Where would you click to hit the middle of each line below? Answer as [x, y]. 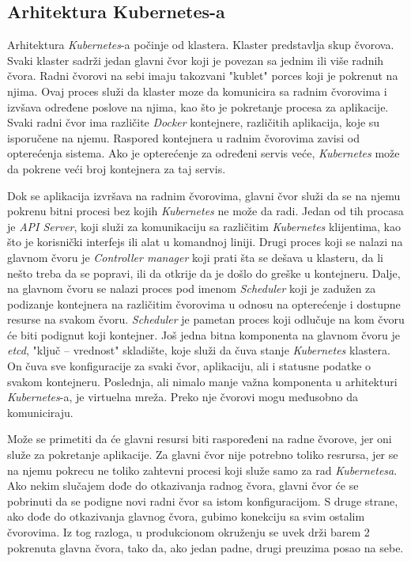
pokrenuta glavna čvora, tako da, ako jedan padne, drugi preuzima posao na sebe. [205, 547]
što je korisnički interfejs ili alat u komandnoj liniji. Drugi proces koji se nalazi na [205, 242]
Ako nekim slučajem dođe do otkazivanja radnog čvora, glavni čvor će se [183, 485]
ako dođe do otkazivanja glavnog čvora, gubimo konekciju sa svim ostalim [186, 516]
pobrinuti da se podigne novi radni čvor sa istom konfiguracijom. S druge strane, [203, 500]
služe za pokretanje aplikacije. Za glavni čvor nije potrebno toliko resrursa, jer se [203, 455]
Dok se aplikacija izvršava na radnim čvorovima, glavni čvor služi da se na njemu [204, 195]
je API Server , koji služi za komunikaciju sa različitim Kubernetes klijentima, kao [204, 226]
